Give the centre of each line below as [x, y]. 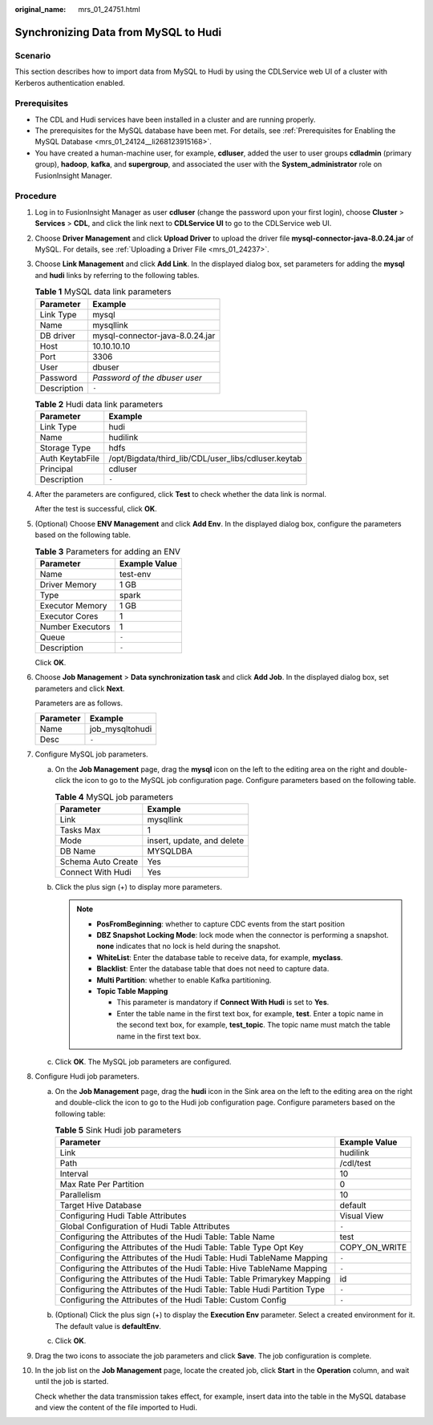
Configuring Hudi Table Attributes [123, 1216]
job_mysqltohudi [121, 729]
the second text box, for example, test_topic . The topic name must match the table [253, 1025]
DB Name [78, 851]
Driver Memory [68, 584]
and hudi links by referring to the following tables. [117, 275]
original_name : [40, 9]
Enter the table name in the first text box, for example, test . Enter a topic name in [250, 1013]
